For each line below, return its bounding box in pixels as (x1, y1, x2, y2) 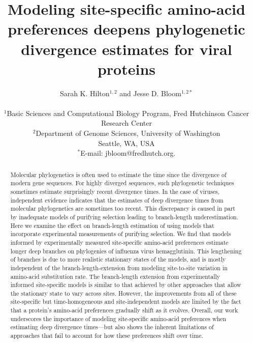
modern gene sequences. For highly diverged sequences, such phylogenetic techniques (10, 179, 234, 187)
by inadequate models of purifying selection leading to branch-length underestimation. (10, 212, 239, 221)
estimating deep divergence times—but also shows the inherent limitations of (10, 323, 214, 331)
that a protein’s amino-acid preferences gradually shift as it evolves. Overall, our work (10, 306, 238, 315)
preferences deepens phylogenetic (8, 18, 245, 39)
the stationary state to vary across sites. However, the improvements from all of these (10, 289, 237, 297)
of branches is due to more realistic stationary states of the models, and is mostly (10, 255, 226, 264)
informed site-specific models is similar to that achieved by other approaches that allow (10, 280, 241, 289)
